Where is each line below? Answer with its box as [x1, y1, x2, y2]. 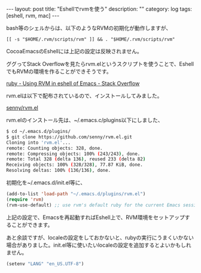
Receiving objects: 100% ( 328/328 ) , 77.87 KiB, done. [6, 162, 144, 168]
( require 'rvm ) [6, 196, 44, 202]
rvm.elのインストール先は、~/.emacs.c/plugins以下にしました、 [6, 117, 163, 123]
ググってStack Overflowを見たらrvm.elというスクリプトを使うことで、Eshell [6, 60, 194, 67]
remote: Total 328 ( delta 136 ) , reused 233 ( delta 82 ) [6, 156, 146, 162]
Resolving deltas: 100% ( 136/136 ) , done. [6, 168, 111, 174]
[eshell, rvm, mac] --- [6, 12, 60, 19]
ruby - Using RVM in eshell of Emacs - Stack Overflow [6, 80, 140, 87]
